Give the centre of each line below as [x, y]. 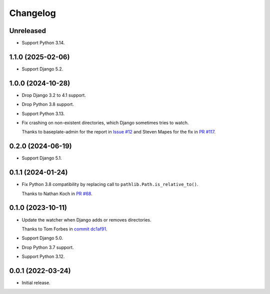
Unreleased [28, 31]
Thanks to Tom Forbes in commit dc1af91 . [64, 229]
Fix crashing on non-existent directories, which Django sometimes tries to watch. [105, 123]
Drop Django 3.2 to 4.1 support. [54, 95]
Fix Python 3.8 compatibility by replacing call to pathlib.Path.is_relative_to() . [110, 184]
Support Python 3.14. [43, 43]
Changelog [32, 13]
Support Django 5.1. [42, 158]
